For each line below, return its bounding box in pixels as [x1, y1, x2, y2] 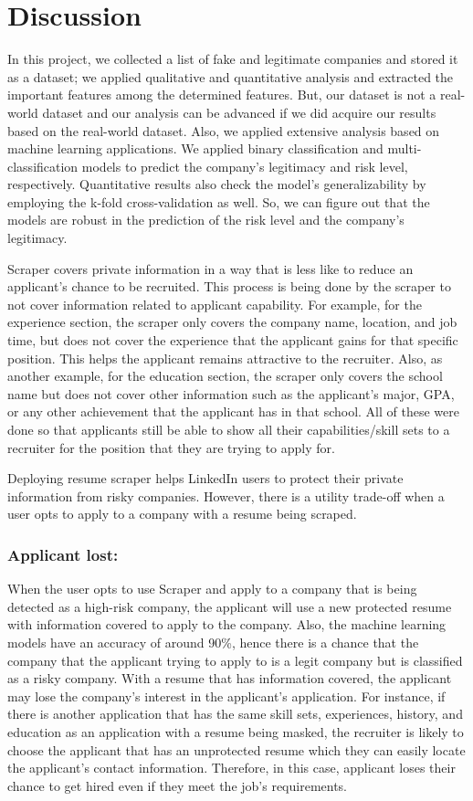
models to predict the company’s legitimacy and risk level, [81, 156, 408, 175]
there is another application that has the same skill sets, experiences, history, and [7, 704, 463, 723]
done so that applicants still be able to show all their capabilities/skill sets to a [7, 420, 450, 438]
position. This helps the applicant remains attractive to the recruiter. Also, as [7, 348, 443, 367]
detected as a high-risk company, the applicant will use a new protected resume [7, 596, 452, 616]
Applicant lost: [7, 543, 119, 565]
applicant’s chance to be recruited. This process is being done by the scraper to [7, 277, 451, 296]
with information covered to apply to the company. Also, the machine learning [7, 615, 447, 634]
